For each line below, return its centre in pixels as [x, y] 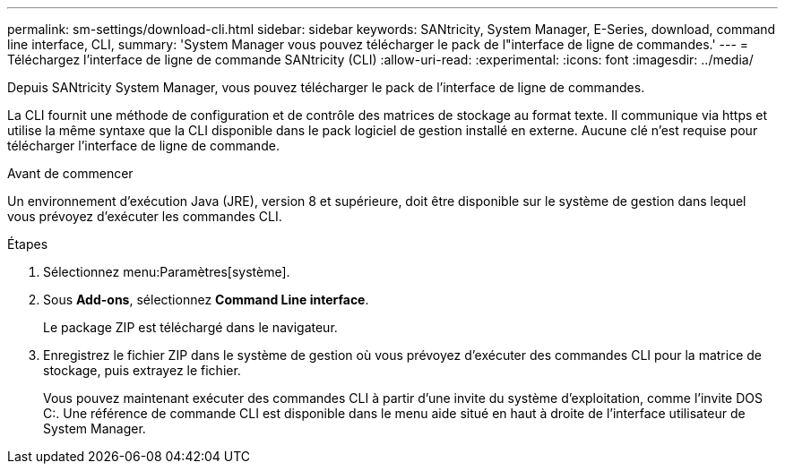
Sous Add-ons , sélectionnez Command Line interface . [206, 300]
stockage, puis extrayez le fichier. [142, 370]
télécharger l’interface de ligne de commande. [143, 146]
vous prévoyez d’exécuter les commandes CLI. [145, 216]
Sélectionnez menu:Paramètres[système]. [167, 272]
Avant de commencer [70, 173]
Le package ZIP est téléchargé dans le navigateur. [190, 327]
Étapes [28, 244]
